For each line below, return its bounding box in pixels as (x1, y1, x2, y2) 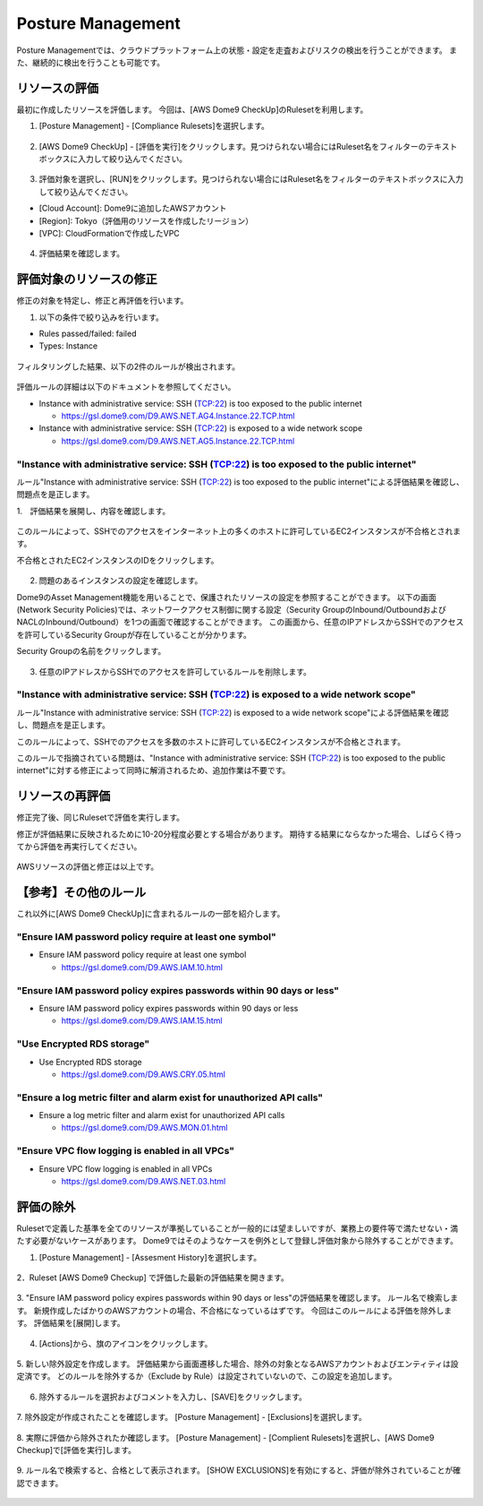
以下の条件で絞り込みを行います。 (38, 312, 165, 323)
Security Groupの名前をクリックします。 (16, 646, 166, 657)
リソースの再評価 (16, 788, 111, 804)
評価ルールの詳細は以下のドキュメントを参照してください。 (16, 382, 236, 392)
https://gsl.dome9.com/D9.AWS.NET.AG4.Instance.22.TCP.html (61, 410, 295, 421)
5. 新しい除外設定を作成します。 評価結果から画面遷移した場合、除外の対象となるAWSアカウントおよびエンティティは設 (16, 1358, 459, 1369)
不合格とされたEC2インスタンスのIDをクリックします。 (16, 555, 219, 565)
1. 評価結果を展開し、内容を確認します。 (16, 505, 171, 516)
